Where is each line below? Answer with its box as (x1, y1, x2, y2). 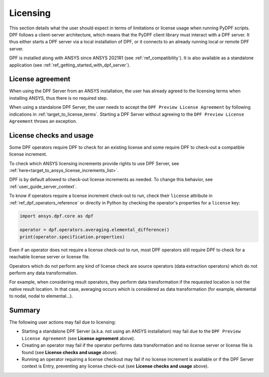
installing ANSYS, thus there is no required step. (9, 95, 108, 101)
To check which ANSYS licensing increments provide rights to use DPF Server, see (9, 160, 179, 167)
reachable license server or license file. (9, 254, 90, 260)
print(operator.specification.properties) (19, 234, 125, 239)
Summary (9, 306, 40, 314)
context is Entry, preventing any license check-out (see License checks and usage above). (21, 363, 209, 369)
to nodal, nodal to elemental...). (9, 293, 73, 299)
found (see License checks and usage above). (21, 349, 118, 355)
